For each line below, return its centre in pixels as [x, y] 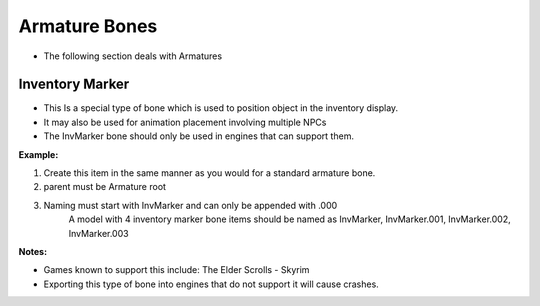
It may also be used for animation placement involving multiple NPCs [185, 122]
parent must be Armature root [105, 187]
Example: [38, 154]
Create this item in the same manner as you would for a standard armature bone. [209, 173]
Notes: [33, 251]
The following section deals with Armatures [133, 56]
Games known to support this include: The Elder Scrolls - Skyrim [176, 270]
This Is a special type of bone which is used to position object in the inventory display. [221, 108]
